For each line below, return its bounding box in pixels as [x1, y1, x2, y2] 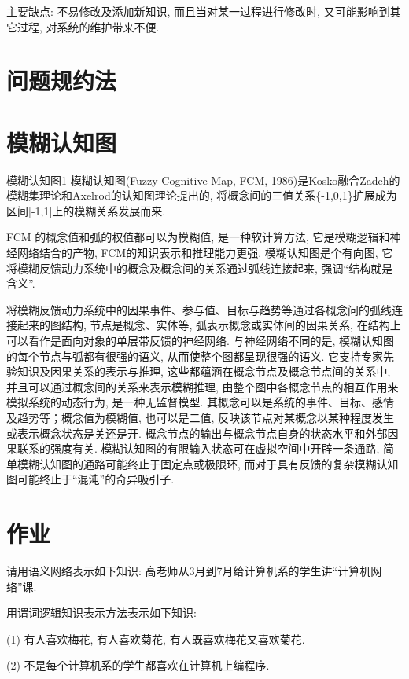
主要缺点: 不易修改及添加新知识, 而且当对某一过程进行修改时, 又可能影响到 [6, 3, 390, 19]
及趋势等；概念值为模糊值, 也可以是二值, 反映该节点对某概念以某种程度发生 [6, 409, 395, 425]
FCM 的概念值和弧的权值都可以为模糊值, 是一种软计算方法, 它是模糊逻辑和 [6, 229, 390, 245]
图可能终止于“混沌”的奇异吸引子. [6, 471, 175, 487]
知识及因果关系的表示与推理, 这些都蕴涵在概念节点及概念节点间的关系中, [17, 363, 391, 380]
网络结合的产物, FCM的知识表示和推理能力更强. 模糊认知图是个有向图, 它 [17, 244, 393, 261]
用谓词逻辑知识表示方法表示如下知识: [6, 604, 197, 621]
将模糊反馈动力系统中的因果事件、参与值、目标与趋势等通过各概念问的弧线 [6, 301, 392, 317]
